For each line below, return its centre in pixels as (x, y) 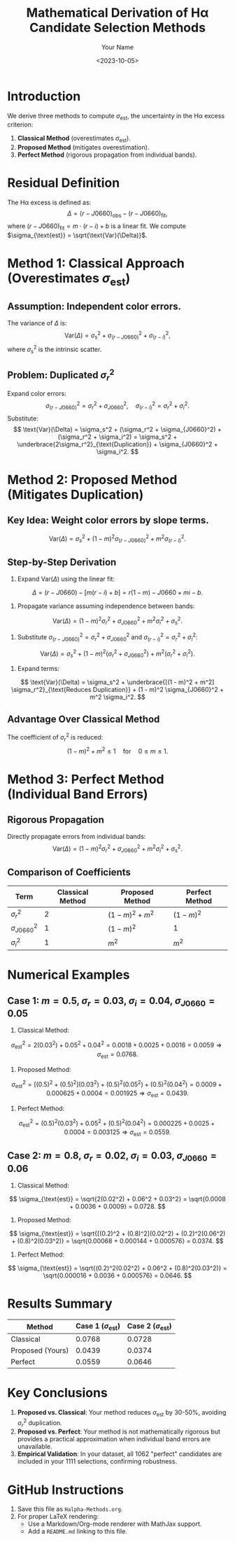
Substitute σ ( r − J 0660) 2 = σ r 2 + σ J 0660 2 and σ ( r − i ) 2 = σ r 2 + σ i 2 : (107, 637)
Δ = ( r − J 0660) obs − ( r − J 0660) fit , (117, 214)
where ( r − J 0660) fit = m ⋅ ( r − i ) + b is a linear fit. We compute (97, 227)
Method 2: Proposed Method (92, 480)
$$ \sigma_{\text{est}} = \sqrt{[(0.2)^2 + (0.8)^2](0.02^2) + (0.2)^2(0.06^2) (117, 1233)
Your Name (117, 47)
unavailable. (35, 1447)
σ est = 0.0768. (117, 1055)
